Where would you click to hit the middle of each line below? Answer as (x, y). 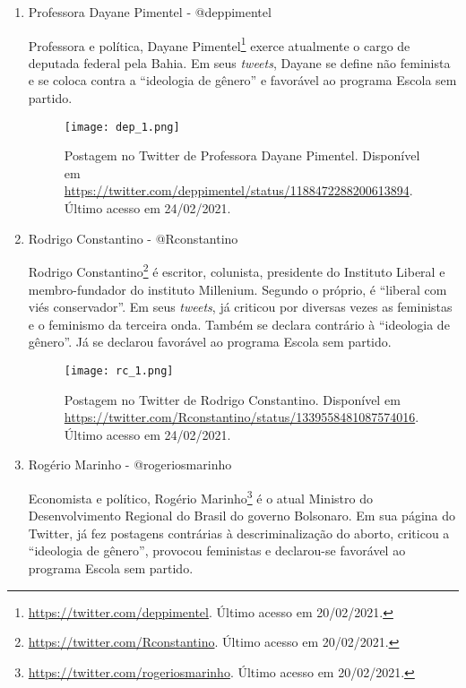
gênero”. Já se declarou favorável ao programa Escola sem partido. (210, 342)
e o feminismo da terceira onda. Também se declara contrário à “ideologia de (239, 324)
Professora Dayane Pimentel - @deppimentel (150, 12)
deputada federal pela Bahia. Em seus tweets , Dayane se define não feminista (239, 62)
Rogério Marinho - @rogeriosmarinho (130, 464)
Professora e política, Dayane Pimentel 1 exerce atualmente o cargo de (219, 44)
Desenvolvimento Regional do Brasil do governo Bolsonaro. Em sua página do (242, 516)
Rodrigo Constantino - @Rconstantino (133, 238)
